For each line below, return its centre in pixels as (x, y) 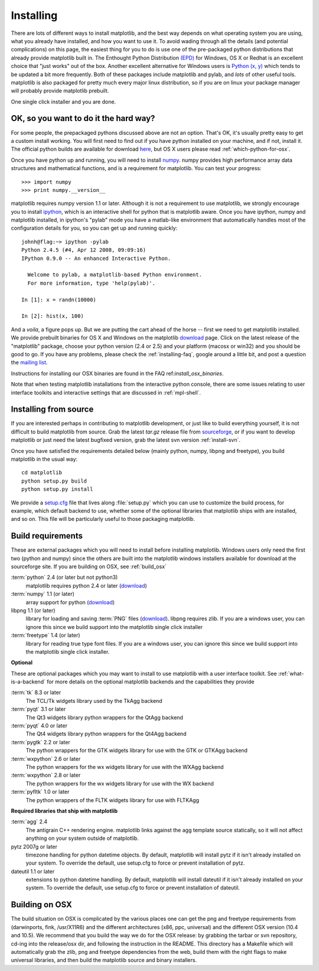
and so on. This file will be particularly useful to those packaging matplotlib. (103, 519)
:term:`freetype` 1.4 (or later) (45, 636)
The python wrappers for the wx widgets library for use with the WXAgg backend (125, 767)
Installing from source (52, 410)
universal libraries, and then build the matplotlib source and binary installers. (104, 960)
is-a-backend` (28, 682)
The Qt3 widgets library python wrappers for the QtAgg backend (104, 717)
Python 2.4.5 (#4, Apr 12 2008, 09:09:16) (84, 250)
